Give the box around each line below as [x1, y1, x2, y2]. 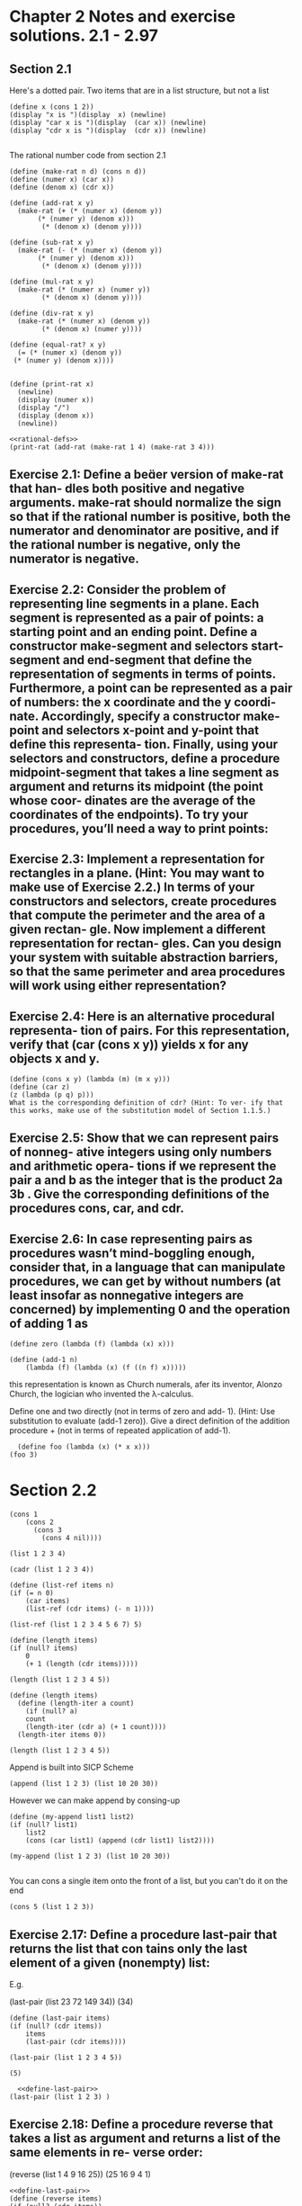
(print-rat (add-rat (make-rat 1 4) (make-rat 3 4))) [9, 443, 216, 452]
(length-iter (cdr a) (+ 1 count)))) [25, 1723, 167, 1732]
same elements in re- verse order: [9, 2145, 204, 2160]
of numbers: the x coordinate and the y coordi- [9, 695, 277, 710]
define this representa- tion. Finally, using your [9, 736, 279, 752]
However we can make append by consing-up [9, 1795, 181, 1806]
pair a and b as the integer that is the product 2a [9, 1172, 283, 1188]
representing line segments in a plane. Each [9, 596, 260, 611]
